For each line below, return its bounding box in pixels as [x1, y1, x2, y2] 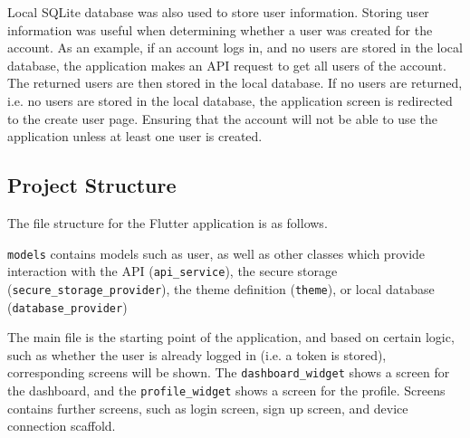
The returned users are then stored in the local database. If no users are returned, [7, 73, 463, 92]
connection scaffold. [7, 416, 116, 435]
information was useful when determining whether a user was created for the [7, 20, 433, 39]
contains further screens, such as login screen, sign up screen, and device [7, 398, 408, 417]
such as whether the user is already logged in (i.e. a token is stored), [7, 345, 387, 364]
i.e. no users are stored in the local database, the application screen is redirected [7, 90, 453, 109]
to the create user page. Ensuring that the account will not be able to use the [7, 109, 437, 128]
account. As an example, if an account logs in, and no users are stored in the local [7, 38, 463, 57]
